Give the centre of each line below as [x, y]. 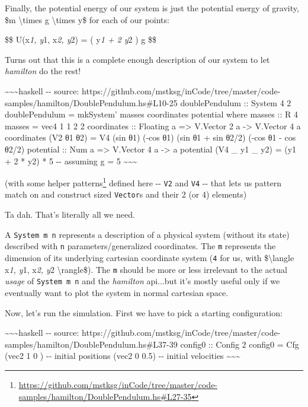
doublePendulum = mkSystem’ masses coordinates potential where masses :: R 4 [151, 114]
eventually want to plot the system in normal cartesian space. [117, 292]
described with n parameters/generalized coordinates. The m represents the [140, 246]
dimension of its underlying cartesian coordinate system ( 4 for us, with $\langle [150, 257]
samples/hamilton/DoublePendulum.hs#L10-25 [91, 102]
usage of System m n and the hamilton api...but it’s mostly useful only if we [142, 281]
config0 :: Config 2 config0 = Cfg [240, 344]
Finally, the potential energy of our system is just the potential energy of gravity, [152, 8]
